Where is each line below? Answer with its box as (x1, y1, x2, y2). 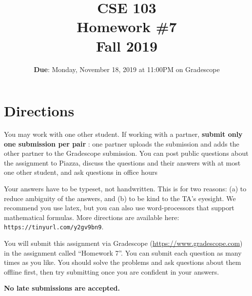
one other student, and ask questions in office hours (4, 167, 158, 177)
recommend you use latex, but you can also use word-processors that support (4, 203, 234, 213)
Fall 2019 (96, 36, 158, 55)
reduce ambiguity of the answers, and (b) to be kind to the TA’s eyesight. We (4, 193, 236, 203)
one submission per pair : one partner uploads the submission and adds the (4, 138, 239, 148)
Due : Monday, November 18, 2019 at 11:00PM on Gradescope (34, 64, 220, 74)
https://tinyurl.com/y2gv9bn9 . (4, 222, 104, 232)
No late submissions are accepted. (4, 283, 120, 293)
